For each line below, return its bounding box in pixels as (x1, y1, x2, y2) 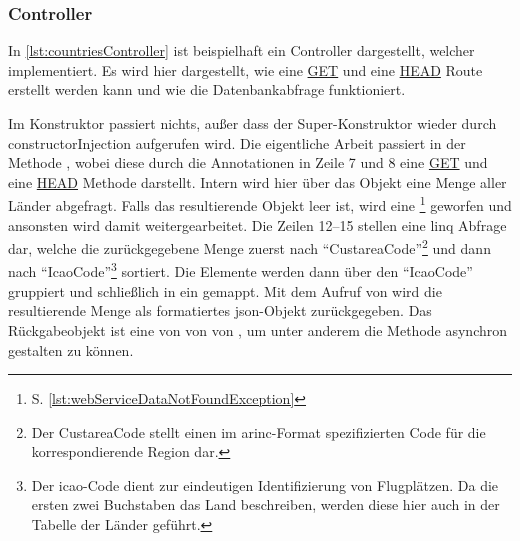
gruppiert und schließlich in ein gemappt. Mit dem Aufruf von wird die (8, 280, 442, 301)
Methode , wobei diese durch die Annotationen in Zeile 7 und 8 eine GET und (8, 152, 488, 173)
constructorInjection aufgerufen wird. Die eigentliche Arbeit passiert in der (8, 132, 466, 153)
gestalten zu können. (8, 339, 134, 360)
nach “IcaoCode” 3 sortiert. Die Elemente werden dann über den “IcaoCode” (8, 258, 473, 282)
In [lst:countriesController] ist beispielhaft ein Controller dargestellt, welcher (8, 40, 475, 61)
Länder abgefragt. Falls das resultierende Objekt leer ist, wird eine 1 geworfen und (8, 192, 512, 216)
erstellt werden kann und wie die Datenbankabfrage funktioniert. (8, 79, 406, 100)
